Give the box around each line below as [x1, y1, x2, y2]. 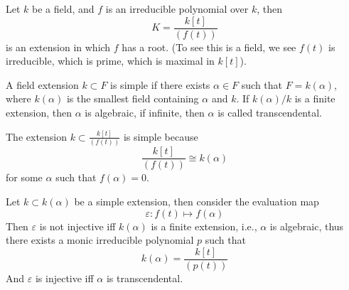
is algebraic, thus [269, 218, 344, 233]
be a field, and [32, 1, 95, 16]
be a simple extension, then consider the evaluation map [74, 193, 319, 208]
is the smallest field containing [66, 91, 199, 106]
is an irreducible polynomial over [105, 1, 249, 16]
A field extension [6, 77, 79, 92]
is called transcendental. [218, 105, 322, 120]
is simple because [123, 129, 198, 144]
